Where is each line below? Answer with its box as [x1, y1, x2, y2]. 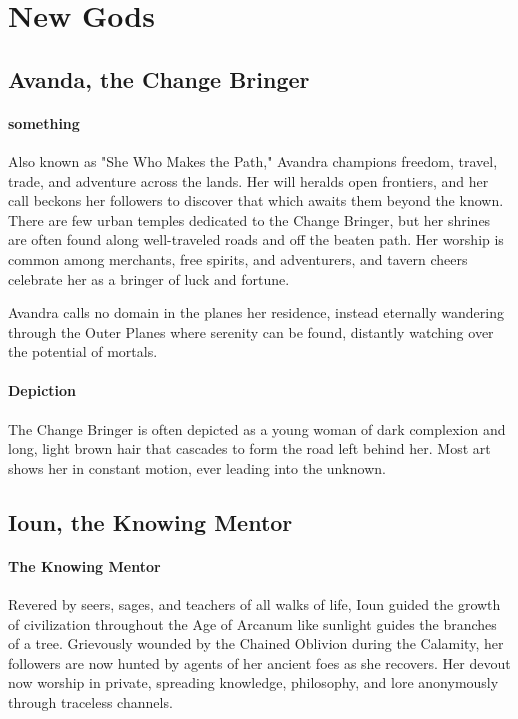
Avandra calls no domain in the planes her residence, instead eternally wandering [8, 302, 504, 323]
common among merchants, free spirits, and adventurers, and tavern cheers [8, 248, 468, 269]
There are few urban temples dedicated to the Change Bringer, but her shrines [8, 209, 491, 230]
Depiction [8, 380, 77, 401]
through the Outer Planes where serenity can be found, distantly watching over [8, 321, 494, 342]
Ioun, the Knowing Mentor [8, 506, 293, 537]
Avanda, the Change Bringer [8, 63, 310, 94]
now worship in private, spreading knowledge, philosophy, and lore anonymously [8, 672, 499, 693]
